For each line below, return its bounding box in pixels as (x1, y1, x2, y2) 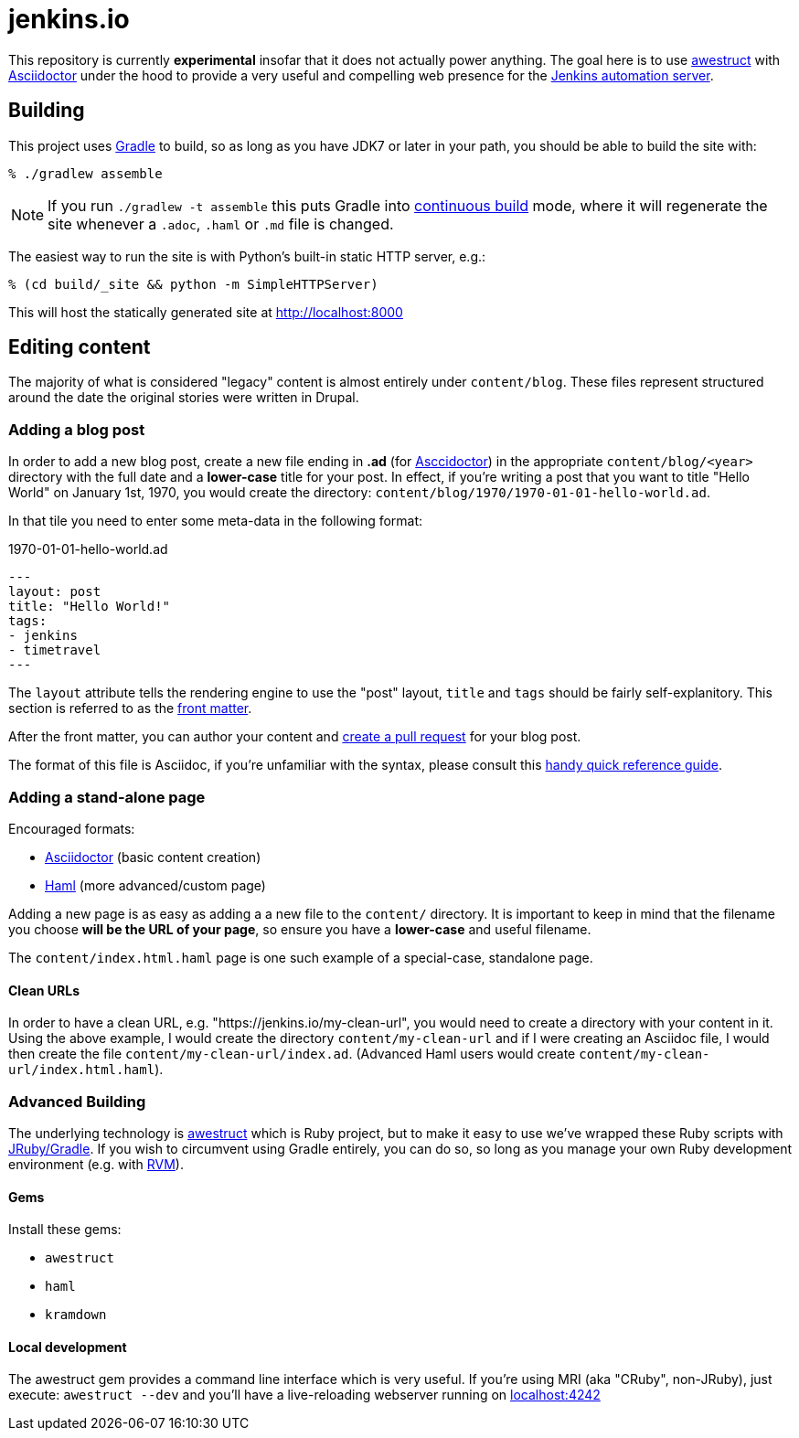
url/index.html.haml (8, 1062, 155, 1078)
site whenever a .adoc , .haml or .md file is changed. (48, 214, 394, 233)
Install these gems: (8, 1221, 122, 1238)
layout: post (8, 584, 101, 600)
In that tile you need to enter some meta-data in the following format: (8, 513, 423, 529)
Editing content (8, 336, 151, 359)
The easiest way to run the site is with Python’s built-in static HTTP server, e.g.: (8, 248, 486, 264)
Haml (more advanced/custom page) (45, 877, 266, 893)
